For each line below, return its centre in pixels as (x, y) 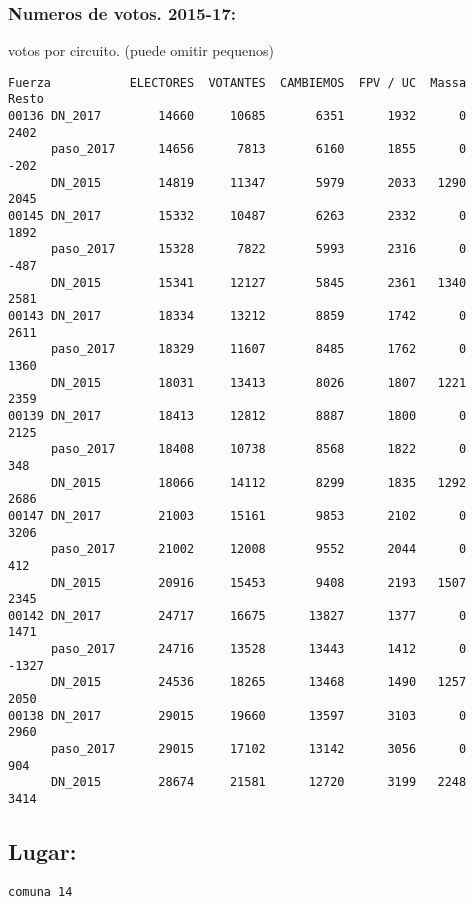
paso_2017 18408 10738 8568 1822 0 (258, 449)
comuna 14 (40, 891)
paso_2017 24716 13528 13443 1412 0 (258, 649)
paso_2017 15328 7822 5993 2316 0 (258, 249)
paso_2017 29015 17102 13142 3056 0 (258, 749)
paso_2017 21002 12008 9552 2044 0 (258, 549)
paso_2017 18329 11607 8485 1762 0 (258, 349)
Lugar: (42, 851)
